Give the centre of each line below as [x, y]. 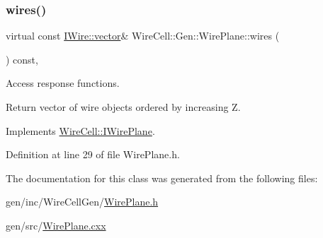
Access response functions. [63, 83]
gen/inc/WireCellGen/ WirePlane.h [82, 202]
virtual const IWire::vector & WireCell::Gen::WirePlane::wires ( [143, 36]
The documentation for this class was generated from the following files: [162, 178]
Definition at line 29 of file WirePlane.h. [93, 154]
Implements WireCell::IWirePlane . [80, 130]
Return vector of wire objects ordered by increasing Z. [123, 107]
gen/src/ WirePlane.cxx [56, 225]
